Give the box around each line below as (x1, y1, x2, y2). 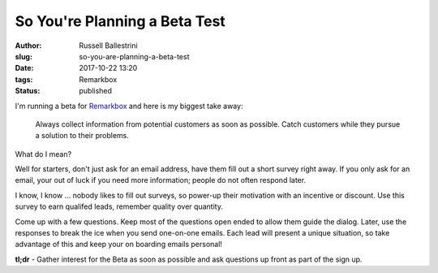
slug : (15, 51, 32, 61)
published (79, 86, 113, 96)
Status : (15, 86, 41, 96)
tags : (15, 74, 33, 84)
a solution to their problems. (35, 131, 130, 141)
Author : (15, 41, 42, 50)
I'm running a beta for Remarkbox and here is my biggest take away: (15, 101, 243, 110)
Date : (15, 63, 34, 73)
